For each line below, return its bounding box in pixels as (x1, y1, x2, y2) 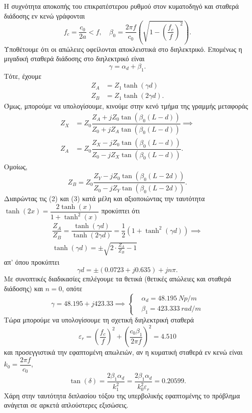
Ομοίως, (4, 161, 27, 171)
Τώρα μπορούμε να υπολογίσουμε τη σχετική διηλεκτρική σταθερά (4, 314, 194, 324)
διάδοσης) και (4, 283, 43, 293)
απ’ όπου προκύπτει (4, 256, 60, 267)
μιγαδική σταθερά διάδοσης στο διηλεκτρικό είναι (4, 53, 145, 64)
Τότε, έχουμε (4, 70, 42, 81)
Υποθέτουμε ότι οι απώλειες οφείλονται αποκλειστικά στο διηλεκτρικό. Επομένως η (4, 44, 242, 54)
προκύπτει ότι (101, 206, 140, 216)
